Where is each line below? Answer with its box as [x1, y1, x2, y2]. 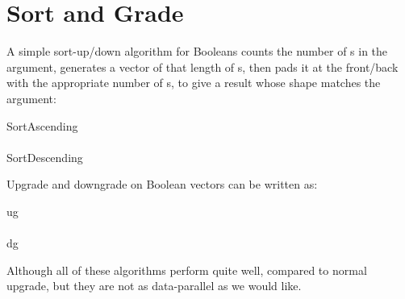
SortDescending [6, 148, 83, 165]
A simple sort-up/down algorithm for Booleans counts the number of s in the [6, 43, 388, 60]
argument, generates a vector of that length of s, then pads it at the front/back [6, 58, 399, 75]
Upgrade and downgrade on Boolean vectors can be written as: [6, 176, 318, 193]
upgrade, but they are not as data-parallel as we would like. [6, 277, 302, 294]
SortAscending [6, 117, 78, 134]
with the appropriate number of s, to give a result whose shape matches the [6, 74, 381, 91]
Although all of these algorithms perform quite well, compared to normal [6, 261, 367, 278]
